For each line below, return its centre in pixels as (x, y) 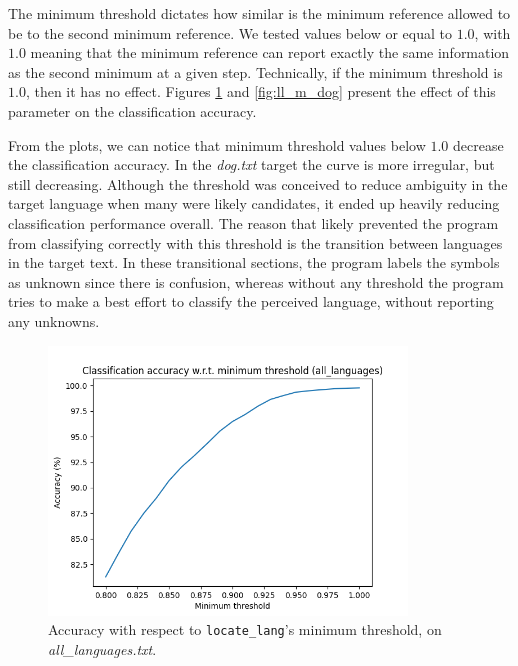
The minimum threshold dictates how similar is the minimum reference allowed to (259, 13)
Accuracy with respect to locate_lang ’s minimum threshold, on (245, 629)
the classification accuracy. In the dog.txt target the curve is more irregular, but (251, 164)
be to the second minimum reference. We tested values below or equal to (230, 32)
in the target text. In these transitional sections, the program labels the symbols (254, 262)
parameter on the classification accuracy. (132, 110)
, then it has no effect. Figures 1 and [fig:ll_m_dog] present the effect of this (260, 91)
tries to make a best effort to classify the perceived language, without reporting (251, 301)
